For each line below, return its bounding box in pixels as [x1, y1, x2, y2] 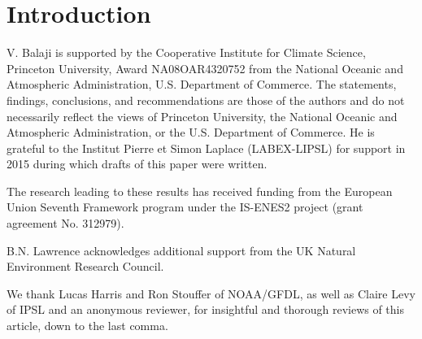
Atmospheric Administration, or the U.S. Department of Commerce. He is [7, 124, 375, 141]
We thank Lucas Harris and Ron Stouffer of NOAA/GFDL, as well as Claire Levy [7, 285, 415, 302]
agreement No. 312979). [7, 215, 124, 232]
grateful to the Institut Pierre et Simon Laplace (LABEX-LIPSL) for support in [7, 139, 406, 156]
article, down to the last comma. [7, 317, 168, 334]
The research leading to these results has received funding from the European [7, 182, 393, 199]
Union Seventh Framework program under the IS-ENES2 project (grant [7, 198, 363, 215]
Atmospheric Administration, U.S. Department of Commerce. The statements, [7, 76, 397, 93]
